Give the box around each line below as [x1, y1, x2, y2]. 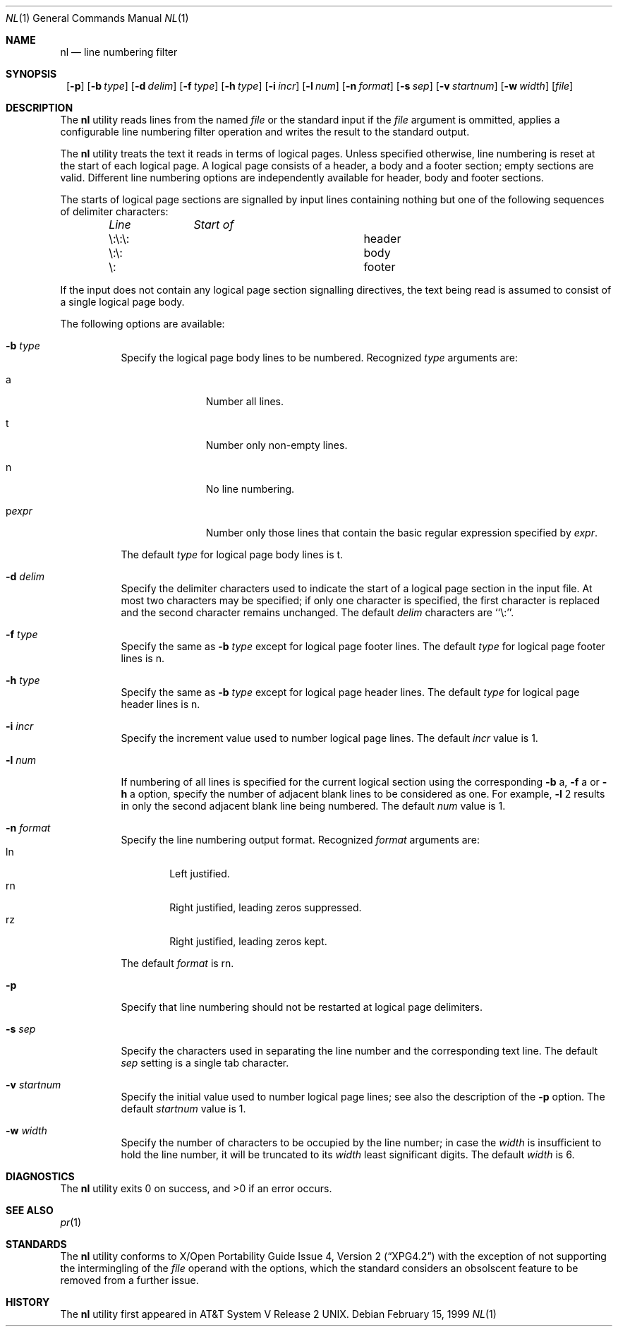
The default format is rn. [121, 957, 234, 969]
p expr [6, 505, 32, 517]
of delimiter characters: [60, 205, 169, 217]
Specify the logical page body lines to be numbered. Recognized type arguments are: [121, 352, 518, 364]
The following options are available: [60, 318, 225, 330]
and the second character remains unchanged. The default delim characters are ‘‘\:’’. [121, 606, 514, 618]
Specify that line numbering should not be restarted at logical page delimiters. [121, 1001, 483, 1013]
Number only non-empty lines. [205, 439, 348, 451]
